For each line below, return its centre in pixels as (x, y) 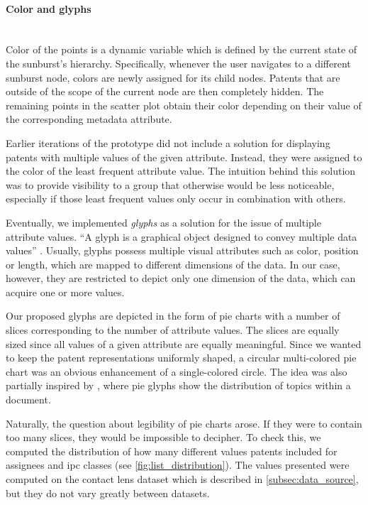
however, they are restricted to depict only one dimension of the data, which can (181, 278)
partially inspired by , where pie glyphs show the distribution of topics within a (178, 385)
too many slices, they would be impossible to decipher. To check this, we (163, 437)
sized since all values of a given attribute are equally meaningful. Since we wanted (184, 343)
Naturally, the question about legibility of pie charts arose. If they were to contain (184, 423)
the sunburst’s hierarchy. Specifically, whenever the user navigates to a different (178, 63)
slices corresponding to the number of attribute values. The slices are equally (173, 330)
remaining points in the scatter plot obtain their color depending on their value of (184, 105)
